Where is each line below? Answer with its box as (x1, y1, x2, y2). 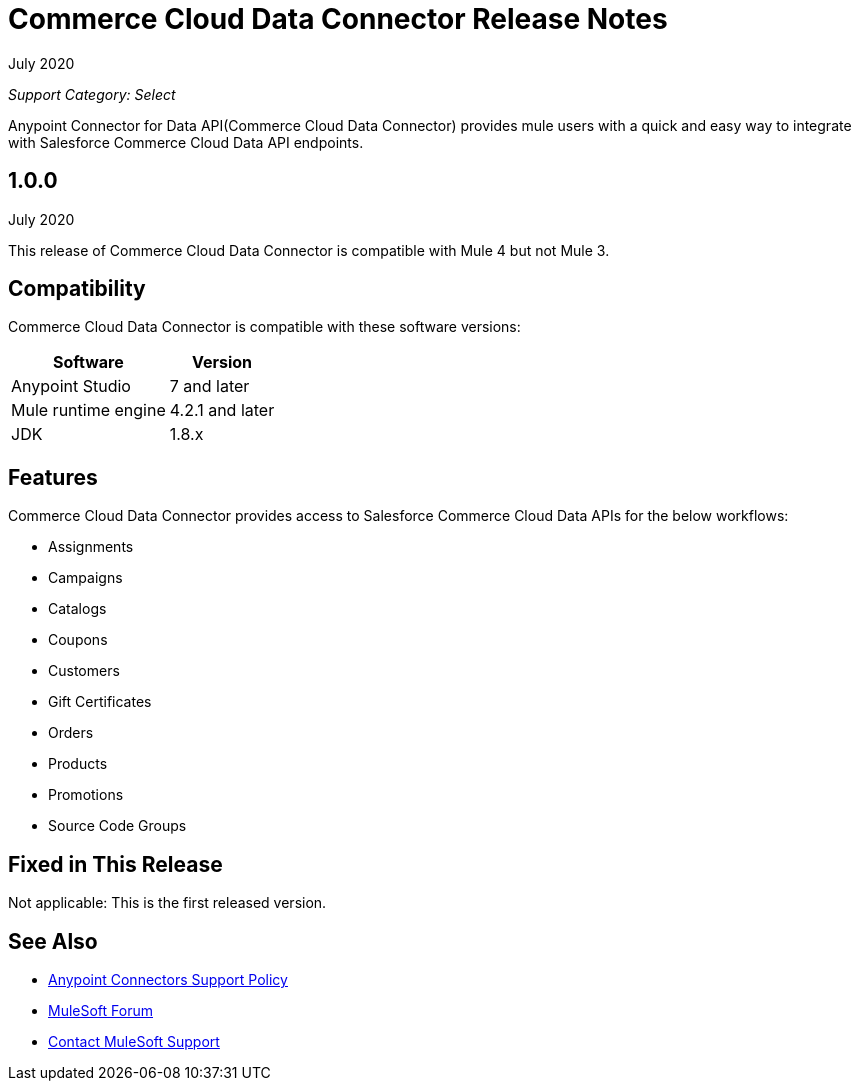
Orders (48, 724, 94, 742)
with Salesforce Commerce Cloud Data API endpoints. (8, 133, 364, 151)
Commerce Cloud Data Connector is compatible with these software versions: (8, 318, 521, 336)
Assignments (48, 538, 134, 556)
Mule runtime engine (11, 400, 166, 421)
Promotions (48, 786, 124, 804)
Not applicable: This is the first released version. (8, 894, 327, 912)
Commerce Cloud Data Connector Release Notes (8, 2, 668, 36)
